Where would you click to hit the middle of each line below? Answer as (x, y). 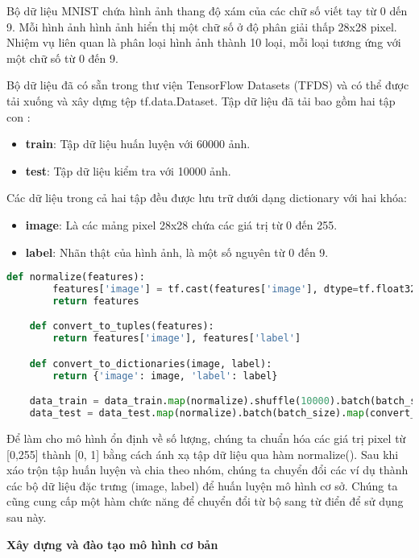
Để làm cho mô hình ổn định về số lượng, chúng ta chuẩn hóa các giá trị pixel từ (206, 438)
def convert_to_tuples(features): (122, 327)
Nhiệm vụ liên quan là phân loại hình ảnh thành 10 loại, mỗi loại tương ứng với (204, 42)
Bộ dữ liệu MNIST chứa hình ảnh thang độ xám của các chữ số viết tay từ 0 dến (207, 10)
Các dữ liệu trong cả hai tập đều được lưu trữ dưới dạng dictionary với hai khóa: (207, 198)
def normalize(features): (76, 277)
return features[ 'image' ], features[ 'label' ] (177, 339)
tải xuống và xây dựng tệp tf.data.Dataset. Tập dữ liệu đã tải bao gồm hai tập (201, 100)
